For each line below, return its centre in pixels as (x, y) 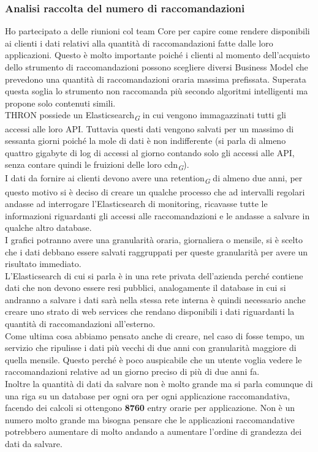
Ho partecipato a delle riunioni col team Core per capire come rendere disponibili (157, 31)
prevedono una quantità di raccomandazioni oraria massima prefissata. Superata (156, 79)
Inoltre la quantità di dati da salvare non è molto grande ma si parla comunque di (159, 384)
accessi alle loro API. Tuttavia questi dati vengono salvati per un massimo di (150, 128)
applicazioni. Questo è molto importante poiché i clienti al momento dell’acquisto (157, 55)
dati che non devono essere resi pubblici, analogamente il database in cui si (146, 288)
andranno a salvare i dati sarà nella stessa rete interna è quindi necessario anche (155, 299)
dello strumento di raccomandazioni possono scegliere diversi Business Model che (157, 67)
